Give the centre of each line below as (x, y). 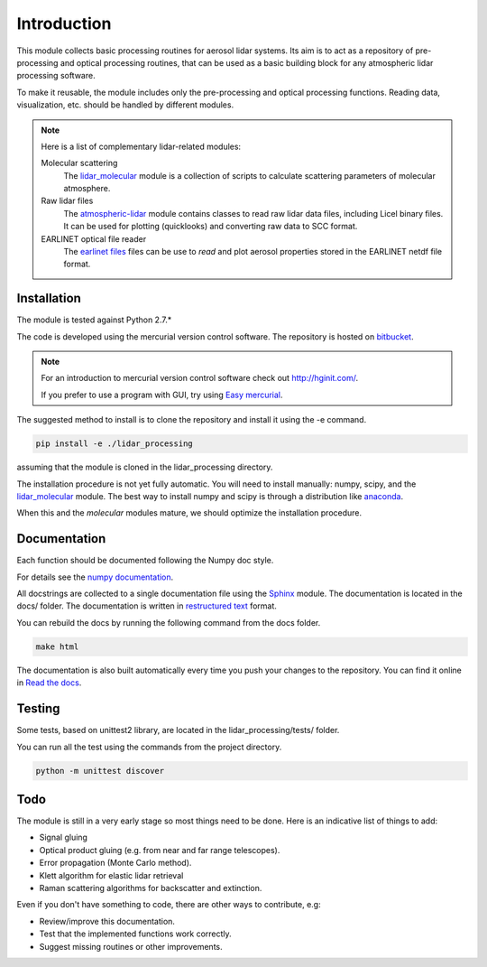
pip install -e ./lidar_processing (114, 444)
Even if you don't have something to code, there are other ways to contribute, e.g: (169, 905)
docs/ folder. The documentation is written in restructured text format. (147, 606)
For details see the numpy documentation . (95, 577)
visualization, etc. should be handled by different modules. (125, 105)
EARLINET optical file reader (94, 238)
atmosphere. (87, 189)
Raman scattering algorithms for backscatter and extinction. (151, 888)
